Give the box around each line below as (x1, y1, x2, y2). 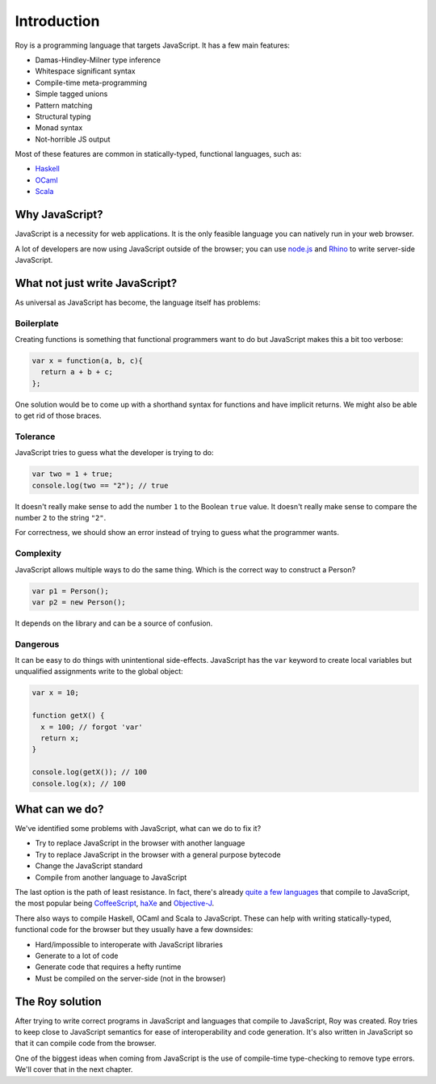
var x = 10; (31, 688, 80, 698)
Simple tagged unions (35, 89, 108, 99)
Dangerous (15, 639, 60, 650)
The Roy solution (15, 994, 102, 1008)
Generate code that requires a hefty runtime (35, 962, 182, 972)
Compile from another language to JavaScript (35, 872, 187, 882)
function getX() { (31, 711, 105, 720)
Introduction (15, 12, 100, 30)
